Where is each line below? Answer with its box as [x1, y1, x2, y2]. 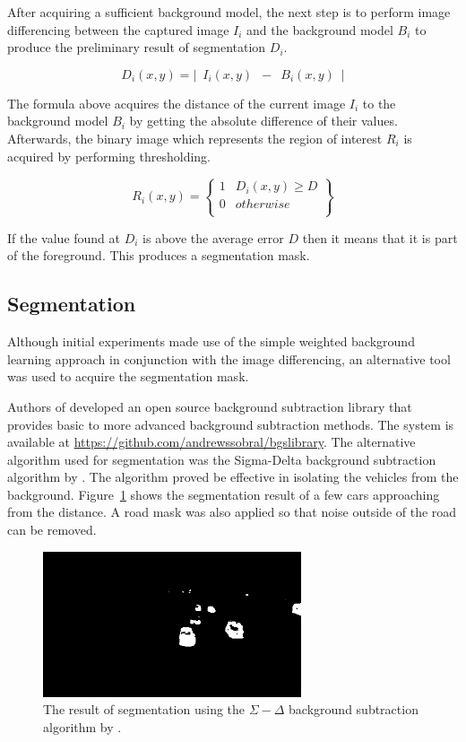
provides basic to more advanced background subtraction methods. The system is [7, 415, 454, 433]
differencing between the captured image [7, 20, 229, 39]
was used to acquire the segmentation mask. [7, 367, 249, 386]
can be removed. [7, 520, 97, 539]
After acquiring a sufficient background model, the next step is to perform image [7, 3, 451, 21]
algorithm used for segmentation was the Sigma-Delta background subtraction [7, 450, 436, 468]
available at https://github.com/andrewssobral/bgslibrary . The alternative [7, 432, 416, 451]
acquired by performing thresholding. [7, 146, 211, 165]
